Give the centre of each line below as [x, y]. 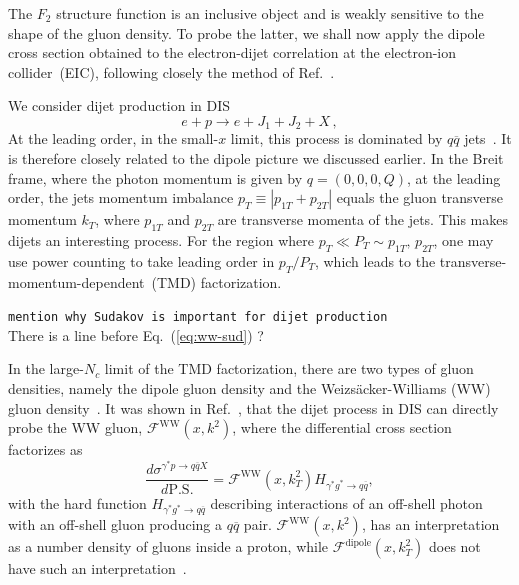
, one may [463, 240]
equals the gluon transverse [420, 197]
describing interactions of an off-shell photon [346, 502]
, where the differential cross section [342, 427]
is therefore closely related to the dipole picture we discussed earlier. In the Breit [256, 158]
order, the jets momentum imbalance [121, 197]
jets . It [488, 138]
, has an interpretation [430, 524]
